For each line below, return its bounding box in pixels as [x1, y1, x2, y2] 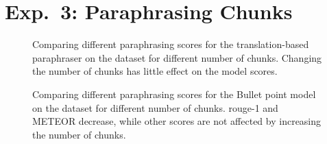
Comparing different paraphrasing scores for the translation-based [32, 37, 309, 51]
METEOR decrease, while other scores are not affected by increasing [32, 114, 322, 128]
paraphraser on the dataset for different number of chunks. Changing [32, 50, 322, 64]
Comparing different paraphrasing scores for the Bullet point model [32, 86, 316, 101]
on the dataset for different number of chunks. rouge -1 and [32, 100, 278, 115]
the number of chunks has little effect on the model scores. [32, 64, 278, 78]
